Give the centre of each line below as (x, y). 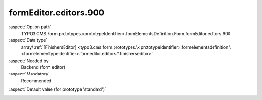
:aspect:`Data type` (28, 40)
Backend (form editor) (43, 67)
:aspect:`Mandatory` (29, 74)
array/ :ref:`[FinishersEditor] (49, 47)
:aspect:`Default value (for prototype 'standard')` (58, 89)
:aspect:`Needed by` (29, 61)
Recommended (36, 81)
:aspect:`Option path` (30, 27)
